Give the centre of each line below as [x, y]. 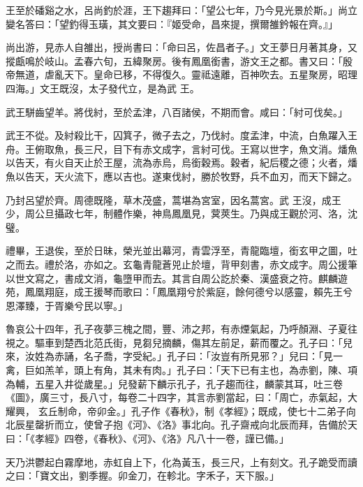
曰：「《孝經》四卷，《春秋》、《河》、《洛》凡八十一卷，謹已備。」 [147, 438]
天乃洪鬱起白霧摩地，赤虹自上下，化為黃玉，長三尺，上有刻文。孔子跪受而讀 [181, 461]
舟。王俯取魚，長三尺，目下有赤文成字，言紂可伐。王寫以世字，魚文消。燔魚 [181, 148]
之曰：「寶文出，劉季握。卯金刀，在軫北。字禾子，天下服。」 [142, 475]
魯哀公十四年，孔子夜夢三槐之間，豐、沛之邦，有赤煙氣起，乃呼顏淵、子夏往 [181, 329]
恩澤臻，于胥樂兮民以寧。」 [67, 305]
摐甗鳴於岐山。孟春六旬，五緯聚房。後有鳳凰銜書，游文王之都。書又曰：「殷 [179, 60]
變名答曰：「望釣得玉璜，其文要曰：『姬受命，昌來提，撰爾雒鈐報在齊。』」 [172, 23]
